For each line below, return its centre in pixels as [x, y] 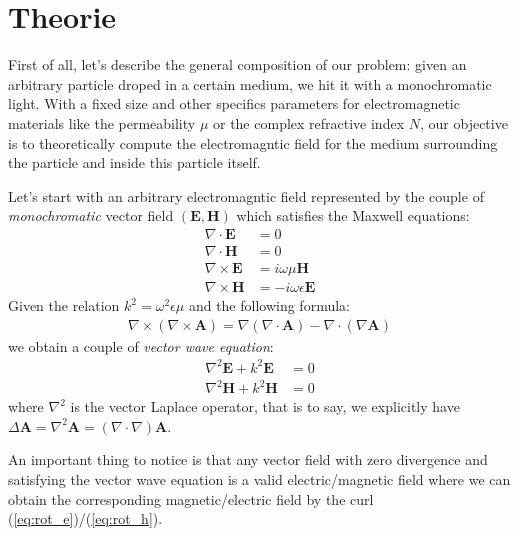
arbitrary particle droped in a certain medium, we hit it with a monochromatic [250, 83]
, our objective [463, 122]
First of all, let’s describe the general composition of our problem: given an [237, 64]
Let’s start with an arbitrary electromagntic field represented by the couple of [246, 195]
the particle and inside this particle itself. [134, 162]
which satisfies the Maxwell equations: [353, 215]
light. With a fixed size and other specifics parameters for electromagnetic [234, 103]
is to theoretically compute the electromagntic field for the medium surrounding [253, 142]
